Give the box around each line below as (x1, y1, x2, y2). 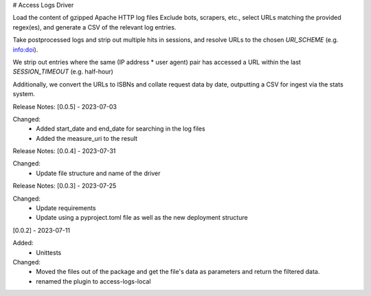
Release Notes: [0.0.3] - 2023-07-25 (12, 182, 117, 190)
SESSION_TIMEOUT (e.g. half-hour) (12, 67, 113, 76)
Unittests (36, 248, 62, 257)
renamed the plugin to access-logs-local (36, 277, 151, 285)
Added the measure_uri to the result (36, 134, 137, 142)
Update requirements (36, 204, 96, 212)
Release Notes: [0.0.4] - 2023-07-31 (12, 147, 116, 155)
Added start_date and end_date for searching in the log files (36, 124, 205, 133)
